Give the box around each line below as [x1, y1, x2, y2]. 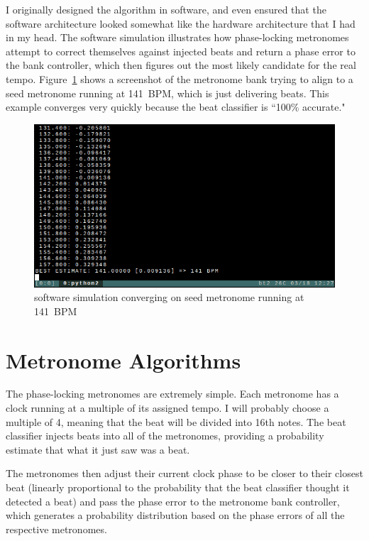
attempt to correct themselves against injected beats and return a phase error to [6, 43, 356, 58]
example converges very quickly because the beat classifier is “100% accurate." [6, 99, 346, 114]
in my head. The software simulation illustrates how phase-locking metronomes [6, 30, 349, 45]
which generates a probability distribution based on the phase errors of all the [6, 508, 345, 523]
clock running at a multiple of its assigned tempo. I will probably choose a [6, 400, 329, 415]
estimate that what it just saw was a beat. [6, 442, 190, 457]
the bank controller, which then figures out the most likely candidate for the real [6, 58, 356, 72]
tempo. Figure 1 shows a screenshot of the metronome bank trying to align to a [6, 71, 353, 86]
